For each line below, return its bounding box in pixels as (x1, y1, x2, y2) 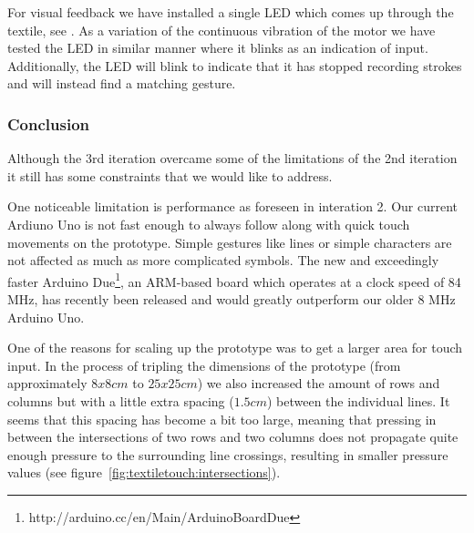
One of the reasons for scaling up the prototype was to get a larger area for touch (7, 338, 463, 357)
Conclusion (7, 112, 89, 135)
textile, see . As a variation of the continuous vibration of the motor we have (7, 20, 436, 39)
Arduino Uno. (7, 307, 85, 326)
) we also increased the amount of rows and (197, 374, 440, 393)
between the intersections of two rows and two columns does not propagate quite (7, 427, 459, 446)
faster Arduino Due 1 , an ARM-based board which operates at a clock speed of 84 (7, 269, 461, 291)
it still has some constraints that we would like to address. (7, 166, 333, 185)
